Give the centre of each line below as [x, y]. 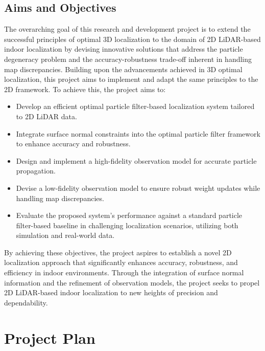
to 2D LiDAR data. [46, 116]
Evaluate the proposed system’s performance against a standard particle [129, 215]
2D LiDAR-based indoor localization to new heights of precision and [111, 292]
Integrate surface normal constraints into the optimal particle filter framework [138, 133]
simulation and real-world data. [65, 235]
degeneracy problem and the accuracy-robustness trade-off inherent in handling [128, 59]
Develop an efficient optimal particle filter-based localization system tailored [135, 106]
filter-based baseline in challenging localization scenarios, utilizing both [127, 225]
